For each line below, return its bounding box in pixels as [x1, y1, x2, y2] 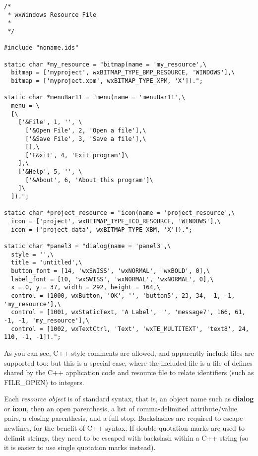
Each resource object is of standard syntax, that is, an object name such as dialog [4, 393, 254, 404]
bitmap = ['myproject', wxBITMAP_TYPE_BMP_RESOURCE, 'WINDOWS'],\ [11, 69, 235, 76]
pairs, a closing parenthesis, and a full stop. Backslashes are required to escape [4, 413, 243, 423]
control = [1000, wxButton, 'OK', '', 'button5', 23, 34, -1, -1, [11, 292, 235, 299]
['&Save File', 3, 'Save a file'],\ [25, 135, 146, 142]
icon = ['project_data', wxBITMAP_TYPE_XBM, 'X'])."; [11, 226, 193, 233]
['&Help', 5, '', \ [18, 168, 82, 176]
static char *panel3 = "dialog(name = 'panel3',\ [4, 243, 171, 250]
